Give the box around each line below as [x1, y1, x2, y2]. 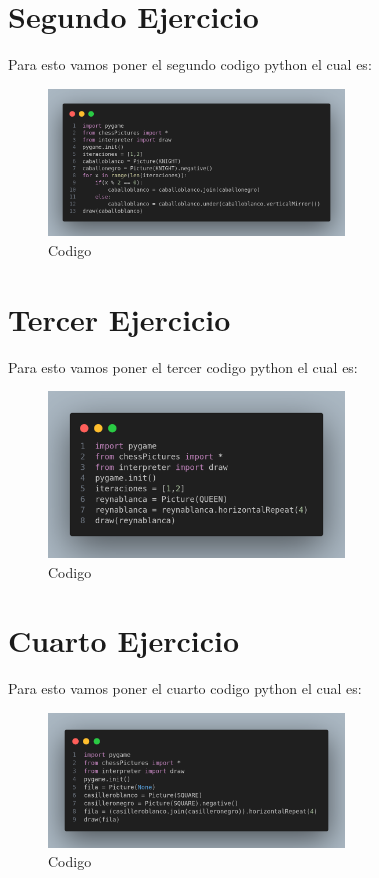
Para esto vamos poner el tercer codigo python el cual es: [8, 356, 358, 377]
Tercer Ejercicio [8, 298, 231, 339]
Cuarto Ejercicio [8, 620, 240, 661]
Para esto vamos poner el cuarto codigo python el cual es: [8, 678, 362, 699]
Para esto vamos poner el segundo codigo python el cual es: [8, 54, 372, 75]
